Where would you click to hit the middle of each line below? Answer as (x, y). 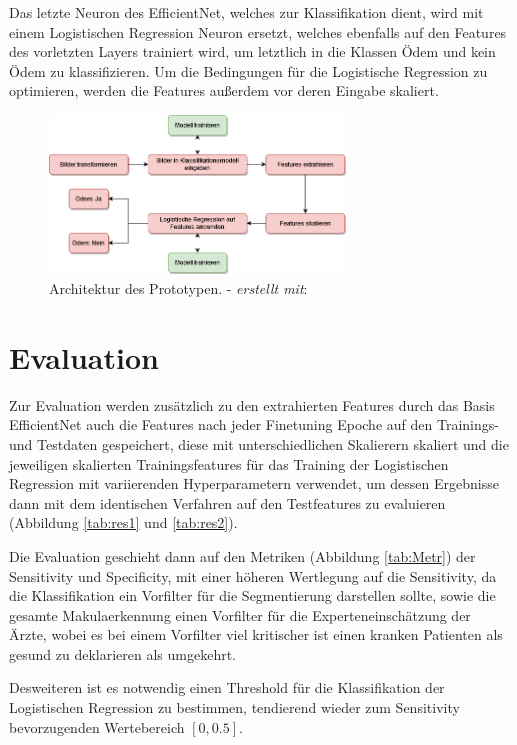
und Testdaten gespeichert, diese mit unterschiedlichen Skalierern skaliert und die (259, 443)
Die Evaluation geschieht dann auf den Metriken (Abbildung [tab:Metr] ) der (242, 555)
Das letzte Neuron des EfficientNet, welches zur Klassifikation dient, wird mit (246, 12)
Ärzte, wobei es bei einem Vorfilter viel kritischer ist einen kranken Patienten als (256, 634)
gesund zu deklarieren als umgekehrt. (122, 653)
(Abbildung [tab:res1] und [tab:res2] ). (123, 522)
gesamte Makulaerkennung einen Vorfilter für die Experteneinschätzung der (240, 614)
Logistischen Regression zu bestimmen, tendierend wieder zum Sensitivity (234, 707)
